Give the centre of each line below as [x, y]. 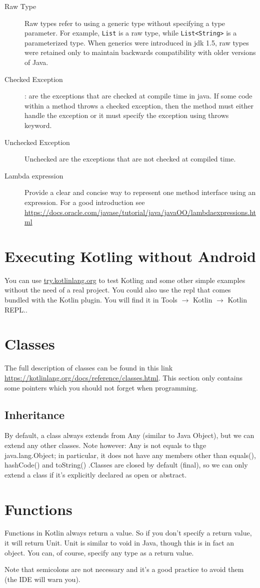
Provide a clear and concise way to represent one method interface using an [140, 192]
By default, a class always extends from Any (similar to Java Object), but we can [129, 435]
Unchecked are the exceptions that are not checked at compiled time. [130, 159]
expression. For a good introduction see [85, 202]
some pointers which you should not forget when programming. [101, 387]
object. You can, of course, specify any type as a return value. [99, 552]
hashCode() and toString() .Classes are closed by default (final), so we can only [126, 465]
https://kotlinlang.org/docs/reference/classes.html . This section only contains [123, 377]
